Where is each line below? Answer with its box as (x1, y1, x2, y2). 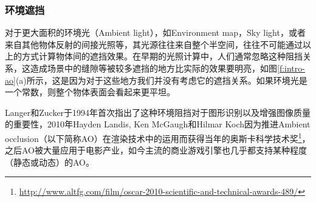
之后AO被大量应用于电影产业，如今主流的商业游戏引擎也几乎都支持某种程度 (5, 144, 307, 157)
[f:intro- (277, 62, 305, 74)
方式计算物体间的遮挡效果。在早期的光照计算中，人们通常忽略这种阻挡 (21, 50, 303, 62)
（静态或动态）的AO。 (5, 155, 94, 168)
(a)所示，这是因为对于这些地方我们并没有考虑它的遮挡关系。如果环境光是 (15, 73, 307, 86)
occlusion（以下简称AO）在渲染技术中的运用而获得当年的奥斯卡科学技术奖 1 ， (5, 130, 311, 144)
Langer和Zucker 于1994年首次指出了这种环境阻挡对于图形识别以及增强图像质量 (5, 106, 311, 118)
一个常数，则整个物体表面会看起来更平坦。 (5, 86, 175, 98)
